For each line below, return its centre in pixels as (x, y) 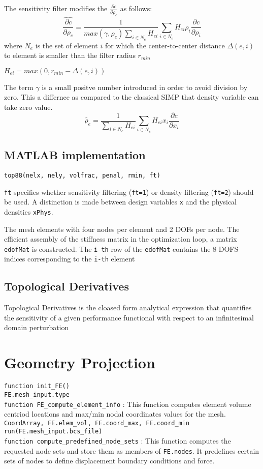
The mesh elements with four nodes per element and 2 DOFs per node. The (122, 229)
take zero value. (28, 107)
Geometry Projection (80, 362)
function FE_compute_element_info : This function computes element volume (128, 404)
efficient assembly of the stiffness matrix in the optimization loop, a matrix (121, 239)
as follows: (136, 8)
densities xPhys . (29, 211)
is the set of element (67, 45)
